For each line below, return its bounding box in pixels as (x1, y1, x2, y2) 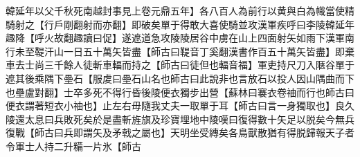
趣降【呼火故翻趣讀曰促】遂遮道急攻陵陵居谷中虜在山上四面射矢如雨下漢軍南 (6, 30, 354, 45)
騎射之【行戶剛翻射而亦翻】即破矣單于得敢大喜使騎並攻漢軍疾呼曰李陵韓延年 (6, 17, 354, 31)
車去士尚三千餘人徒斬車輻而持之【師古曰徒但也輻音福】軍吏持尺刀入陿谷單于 (6, 57, 354, 72)
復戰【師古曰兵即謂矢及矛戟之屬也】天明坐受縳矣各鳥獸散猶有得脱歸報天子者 (6, 125, 354, 140)
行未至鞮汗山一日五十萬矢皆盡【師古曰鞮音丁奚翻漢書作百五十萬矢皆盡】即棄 (6, 44, 354, 58)
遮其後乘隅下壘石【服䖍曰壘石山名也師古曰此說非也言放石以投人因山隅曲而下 (6, 71, 354, 85)
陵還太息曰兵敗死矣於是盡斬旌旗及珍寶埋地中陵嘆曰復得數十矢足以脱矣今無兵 (6, 111, 354, 126)
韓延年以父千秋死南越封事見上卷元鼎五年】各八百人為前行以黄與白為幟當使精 (6, 3, 354, 17)
